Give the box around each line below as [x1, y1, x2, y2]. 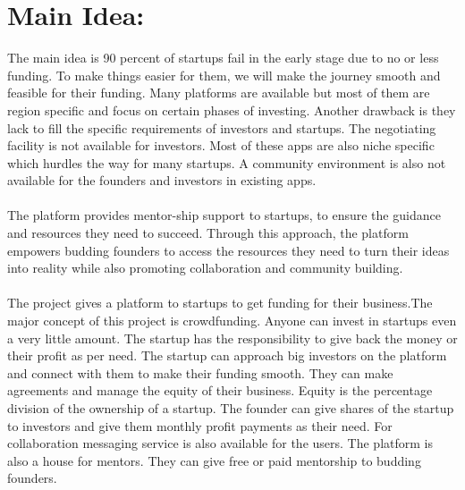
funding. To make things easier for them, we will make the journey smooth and [7, 65, 441, 84]
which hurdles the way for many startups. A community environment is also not [7, 153, 446, 172]
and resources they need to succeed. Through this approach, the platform [7, 224, 409, 242]
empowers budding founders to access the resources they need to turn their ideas [7, 241, 450, 259]
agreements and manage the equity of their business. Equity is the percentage [7, 381, 433, 400]
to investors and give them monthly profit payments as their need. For [7, 416, 393, 435]
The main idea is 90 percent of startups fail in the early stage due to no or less [7, 48, 439, 67]
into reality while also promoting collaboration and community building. [7, 258, 403, 277]
